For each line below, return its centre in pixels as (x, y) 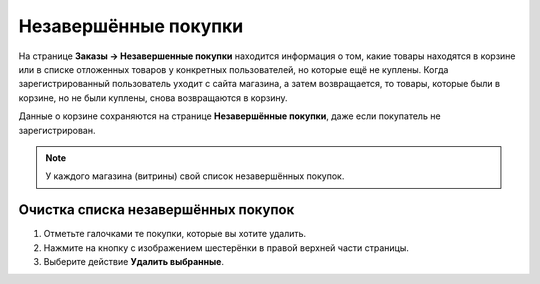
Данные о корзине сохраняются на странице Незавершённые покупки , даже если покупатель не (229, 116)
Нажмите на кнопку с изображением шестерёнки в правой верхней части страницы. (226, 247)
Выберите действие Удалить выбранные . (134, 261)
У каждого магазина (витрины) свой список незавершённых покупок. (195, 176)
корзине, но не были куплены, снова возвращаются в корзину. (153, 97)
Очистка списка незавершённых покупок (156, 210)
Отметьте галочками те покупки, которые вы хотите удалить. (175, 234)
